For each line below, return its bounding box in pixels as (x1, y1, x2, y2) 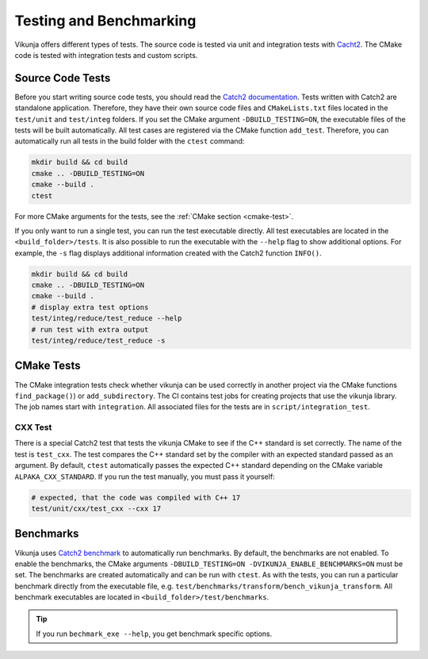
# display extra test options (31, 302, 149, 312)
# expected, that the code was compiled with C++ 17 (31, 492, 241, 502)
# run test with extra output (31, 325, 149, 334)
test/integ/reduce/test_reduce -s (31, 336, 166, 345)
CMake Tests (14, 359, 81, 373)
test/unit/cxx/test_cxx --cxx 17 (31, 504, 162, 513)
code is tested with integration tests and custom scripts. (14, 50, 198, 59)
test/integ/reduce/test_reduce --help (31, 314, 182, 323)
